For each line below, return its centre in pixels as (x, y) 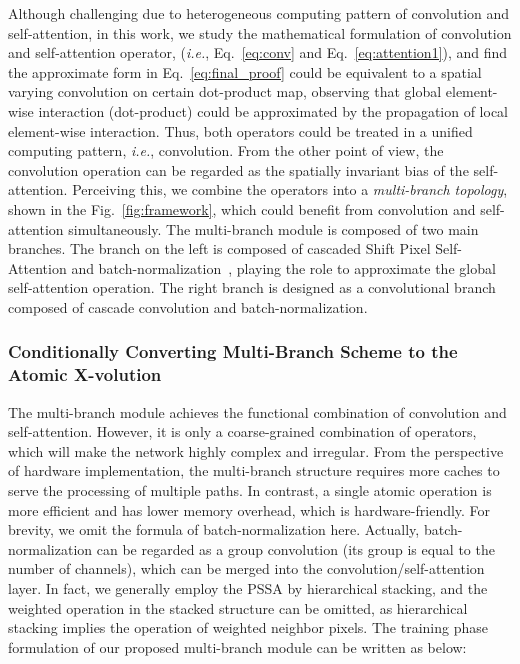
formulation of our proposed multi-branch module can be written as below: (237, 646)
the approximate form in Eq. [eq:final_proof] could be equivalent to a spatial (245, 71)
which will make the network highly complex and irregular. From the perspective (256, 450)
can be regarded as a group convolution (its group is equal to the (295, 548)
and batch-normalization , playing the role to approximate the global (283, 267)
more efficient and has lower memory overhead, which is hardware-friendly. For (249, 509)
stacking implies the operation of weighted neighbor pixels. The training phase (248, 627)
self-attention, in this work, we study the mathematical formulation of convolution (260, 32)
